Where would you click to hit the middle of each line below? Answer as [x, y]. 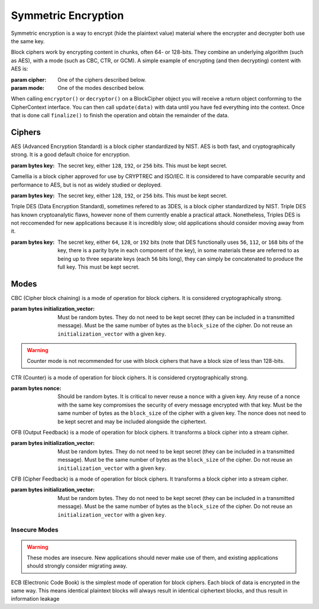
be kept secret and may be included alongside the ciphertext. [132, 421]
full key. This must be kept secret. [99, 267]
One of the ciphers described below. [102, 79]
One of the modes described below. [101, 88]
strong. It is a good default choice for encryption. [71, 154]
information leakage [35, 599]
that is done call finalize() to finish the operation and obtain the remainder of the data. [120, 115]
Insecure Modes [35, 530]
